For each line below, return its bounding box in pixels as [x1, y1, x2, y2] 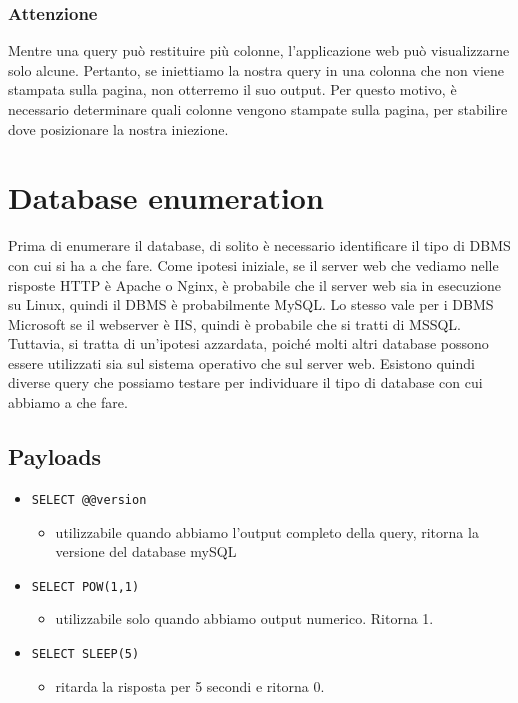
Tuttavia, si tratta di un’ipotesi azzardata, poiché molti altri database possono [8, 333, 489, 354]
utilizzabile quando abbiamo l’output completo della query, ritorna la [55, 521, 479, 542]
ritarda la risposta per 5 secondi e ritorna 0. [55, 675, 325, 696]
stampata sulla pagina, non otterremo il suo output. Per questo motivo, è [8, 79, 457, 100]
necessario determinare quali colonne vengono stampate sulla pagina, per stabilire [8, 99, 508, 119]
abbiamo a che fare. [8, 392, 128, 413]
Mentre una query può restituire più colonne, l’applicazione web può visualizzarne [8, 40, 510, 61]
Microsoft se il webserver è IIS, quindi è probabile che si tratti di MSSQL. [8, 313, 461, 334]
